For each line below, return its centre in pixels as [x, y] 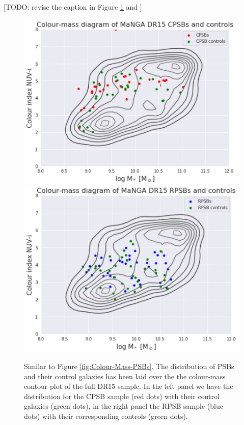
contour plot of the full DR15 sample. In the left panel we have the [129, 386]
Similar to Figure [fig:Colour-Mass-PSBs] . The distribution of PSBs [129, 366]
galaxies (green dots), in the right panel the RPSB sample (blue [124, 406]
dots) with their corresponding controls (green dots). [106, 416]
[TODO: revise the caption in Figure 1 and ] [73, 7]
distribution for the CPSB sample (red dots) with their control [122, 396]
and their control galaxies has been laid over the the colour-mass [125, 376]
